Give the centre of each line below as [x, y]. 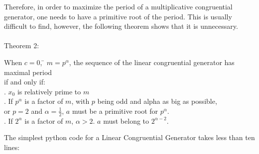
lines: [12, 147]
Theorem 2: [22, 45]
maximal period [28, 72]
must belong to [126, 120]
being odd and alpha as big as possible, [157, 101]
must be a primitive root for [115, 111]
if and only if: [25, 82]
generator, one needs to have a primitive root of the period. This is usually [118, 16]
